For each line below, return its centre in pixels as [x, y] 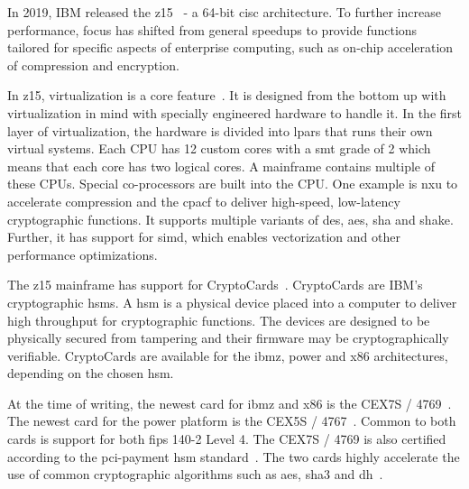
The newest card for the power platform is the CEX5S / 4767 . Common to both [232, 421]
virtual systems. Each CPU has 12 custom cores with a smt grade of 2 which [219, 148]
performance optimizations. [83, 254]
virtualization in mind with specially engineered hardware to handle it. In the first [235, 112]
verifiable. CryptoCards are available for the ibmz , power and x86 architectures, [228, 355]
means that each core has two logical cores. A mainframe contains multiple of [221, 166]
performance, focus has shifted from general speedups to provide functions [212, 29]
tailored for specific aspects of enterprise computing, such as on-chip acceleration [230, 47]
